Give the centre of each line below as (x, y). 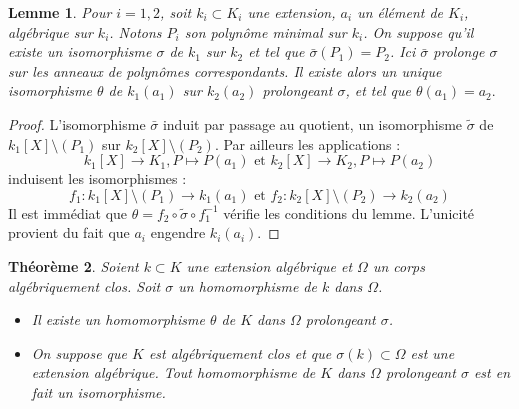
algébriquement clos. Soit (84, 285)
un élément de (400, 12)
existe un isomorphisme (80, 51)
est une (432, 352)
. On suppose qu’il (418, 31)
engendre (178, 232)
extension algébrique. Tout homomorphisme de (173, 372)
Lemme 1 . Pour (60, 12)
